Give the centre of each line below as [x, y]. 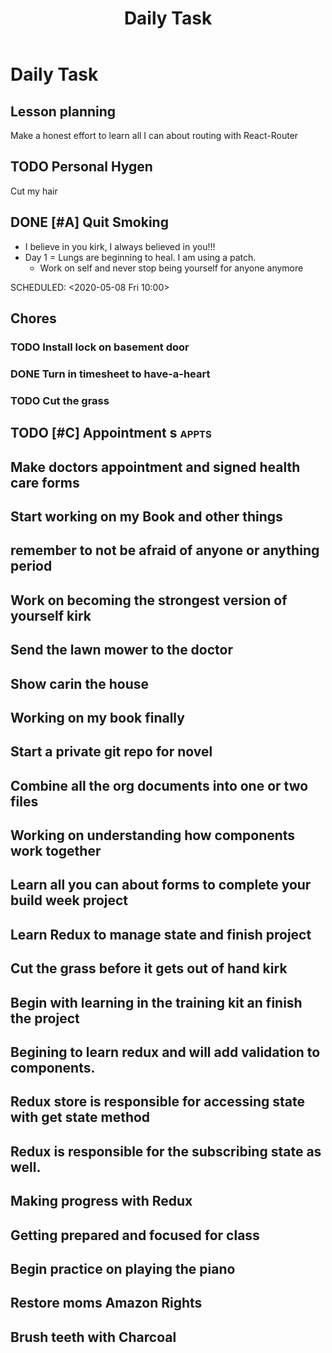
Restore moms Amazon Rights [106, 1303]
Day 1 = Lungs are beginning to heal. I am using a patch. [140, 257]
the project [45, 1018]
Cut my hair [34, 191]
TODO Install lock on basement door [100, 347]
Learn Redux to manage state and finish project [161, 934]
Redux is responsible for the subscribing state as [166, 1151]
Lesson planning [63, 111]
